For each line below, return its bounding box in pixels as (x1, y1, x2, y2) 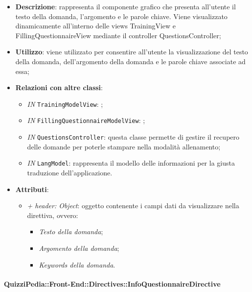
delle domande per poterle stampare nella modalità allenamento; (27, 141, 221, 151)
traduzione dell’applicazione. (27, 167, 113, 177)
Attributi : (15, 184, 49, 194)
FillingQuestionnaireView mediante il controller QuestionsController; (15, 30, 221, 40)
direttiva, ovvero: (27, 210, 78, 220)
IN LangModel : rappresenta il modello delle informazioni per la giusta (27, 158, 235, 168)
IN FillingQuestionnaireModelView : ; (27, 115, 145, 125)
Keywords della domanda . (39, 259, 115, 269)
